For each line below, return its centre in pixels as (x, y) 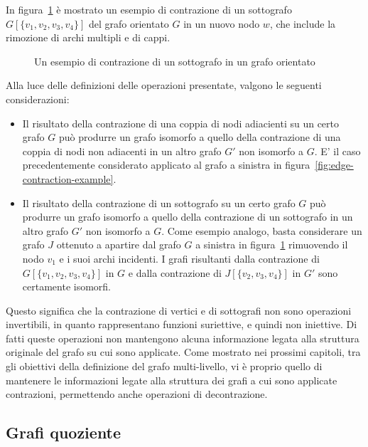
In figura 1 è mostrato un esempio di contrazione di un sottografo (149, 9)
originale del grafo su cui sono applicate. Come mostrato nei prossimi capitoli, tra (183, 352)
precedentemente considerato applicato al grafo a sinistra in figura (166, 165)
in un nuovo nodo (222, 23)
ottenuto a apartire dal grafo (119, 244)
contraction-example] (68, 178)
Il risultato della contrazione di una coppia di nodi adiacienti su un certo (180, 123)
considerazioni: (38, 99)
